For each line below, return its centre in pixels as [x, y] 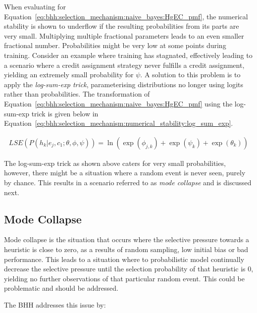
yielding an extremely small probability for [69, 75]
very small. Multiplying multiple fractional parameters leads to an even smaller [124, 35]
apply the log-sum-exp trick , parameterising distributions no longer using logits [124, 84]
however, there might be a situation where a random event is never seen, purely [125, 173]
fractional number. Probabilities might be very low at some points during [115, 45]
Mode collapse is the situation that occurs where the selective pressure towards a [127, 239]
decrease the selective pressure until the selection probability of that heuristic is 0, [129, 269]
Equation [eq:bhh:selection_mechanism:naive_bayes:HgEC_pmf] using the [118, 103]
